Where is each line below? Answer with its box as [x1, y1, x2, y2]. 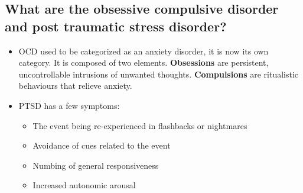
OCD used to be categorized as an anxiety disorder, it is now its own [18, 44, 269, 57]
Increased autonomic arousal [32, 179, 136, 191]
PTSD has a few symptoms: [18, 99, 120, 111]
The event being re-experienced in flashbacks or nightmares [32, 119, 247, 131]
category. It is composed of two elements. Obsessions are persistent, [18, 56, 269, 69]
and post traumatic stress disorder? [5, 17, 227, 35]
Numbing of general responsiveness [32, 159, 159, 171]
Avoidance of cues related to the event [32, 139, 171, 152]
